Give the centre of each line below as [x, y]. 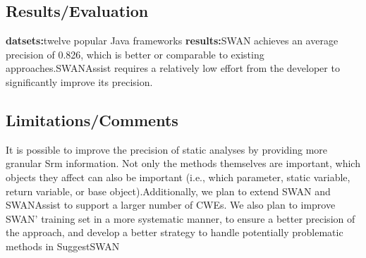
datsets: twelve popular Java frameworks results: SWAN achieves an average [172, 41]
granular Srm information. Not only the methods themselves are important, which [183, 163]
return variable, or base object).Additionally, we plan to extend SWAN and [168, 191]
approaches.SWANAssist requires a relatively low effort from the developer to [173, 68]
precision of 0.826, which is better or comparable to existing [135, 54]
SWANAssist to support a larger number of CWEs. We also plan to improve [171, 205]
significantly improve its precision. [79, 81]
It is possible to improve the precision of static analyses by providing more [167, 149]
